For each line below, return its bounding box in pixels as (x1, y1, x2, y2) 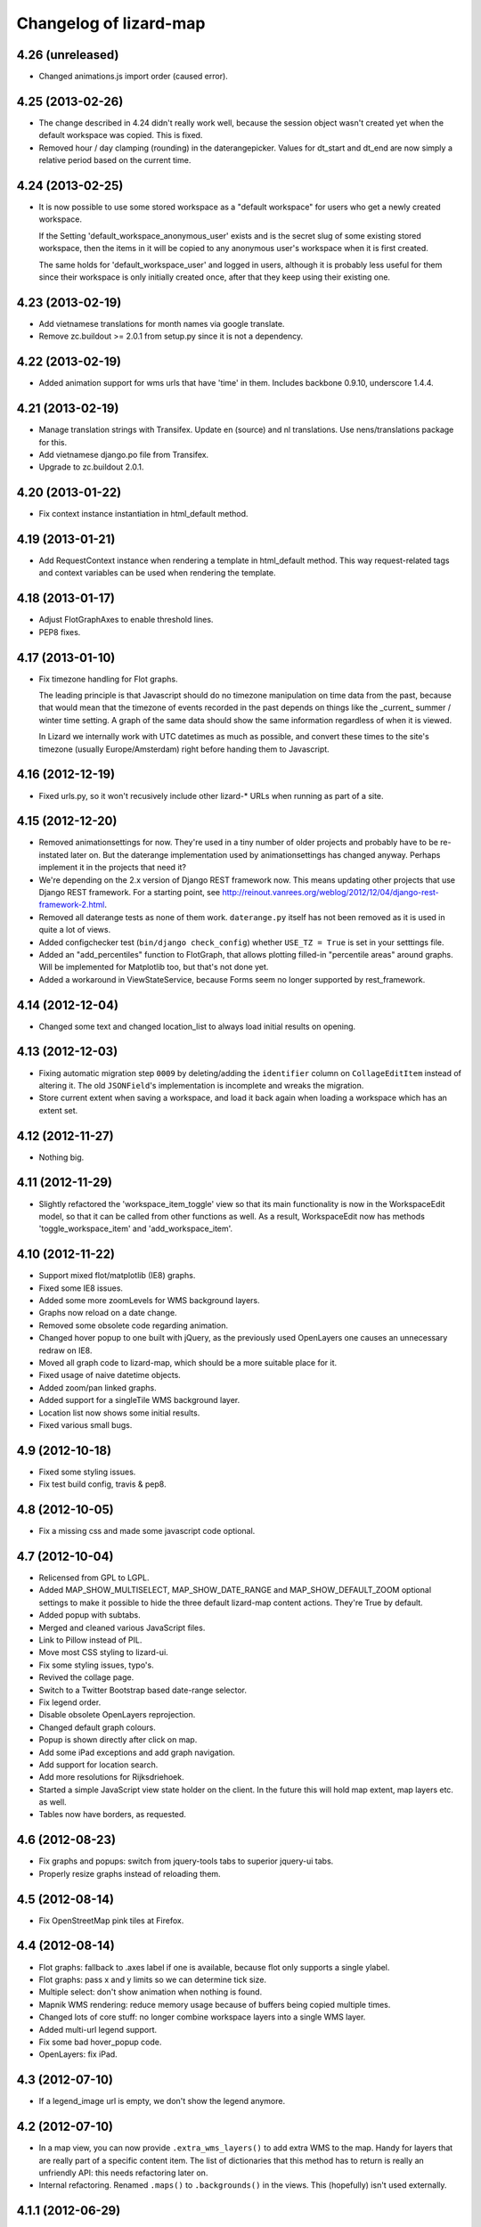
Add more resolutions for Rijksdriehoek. (38, 1772, 184, 1782)
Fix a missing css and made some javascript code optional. (38, 1526, 256, 1537)
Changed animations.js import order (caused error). (38, 71, 229, 82)
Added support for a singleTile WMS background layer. (38, 1395, 240, 1406)
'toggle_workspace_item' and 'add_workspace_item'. (38, 1223, 233, 1234)
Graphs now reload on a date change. (38, 1308, 177, 1318)
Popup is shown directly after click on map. (38, 1734, 198, 1745)
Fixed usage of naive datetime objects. (38, 1370, 182, 1381)
